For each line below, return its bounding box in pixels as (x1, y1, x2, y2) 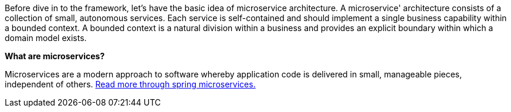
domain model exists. (5, 33, 87, 43)
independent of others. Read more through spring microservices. (5, 79, 256, 89)
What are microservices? (5, 51, 105, 61)
